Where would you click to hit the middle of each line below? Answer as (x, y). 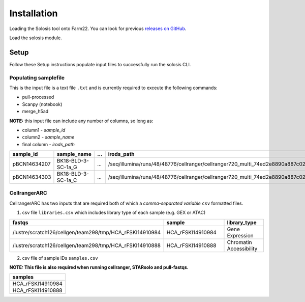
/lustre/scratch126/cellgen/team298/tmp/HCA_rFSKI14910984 (87, 232)
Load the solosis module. (36, 38)
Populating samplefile (37, 77)
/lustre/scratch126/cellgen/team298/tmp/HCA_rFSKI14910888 (87, 245)
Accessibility (242, 249)
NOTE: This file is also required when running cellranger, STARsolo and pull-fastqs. (99, 267)
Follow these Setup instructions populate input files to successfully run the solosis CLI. (100, 64)
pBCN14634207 (32, 164)
